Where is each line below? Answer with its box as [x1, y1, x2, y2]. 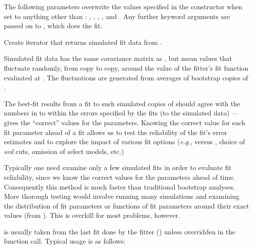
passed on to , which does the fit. [4, 20, 103, 31]
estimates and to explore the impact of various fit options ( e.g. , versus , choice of [4, 136, 245, 147]
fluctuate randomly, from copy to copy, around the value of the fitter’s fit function [4, 62, 249, 73]
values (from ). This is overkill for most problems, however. [4, 210, 180, 220]
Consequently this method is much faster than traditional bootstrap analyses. [4, 181, 235, 192]
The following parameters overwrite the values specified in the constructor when [4, 1, 243, 11]
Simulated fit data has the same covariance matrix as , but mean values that [4, 53, 232, 63]
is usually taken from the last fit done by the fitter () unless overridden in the [4, 226, 235, 236]
